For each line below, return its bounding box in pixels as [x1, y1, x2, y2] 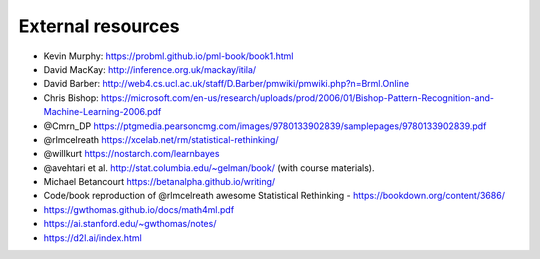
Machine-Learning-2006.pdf [43, 106, 162, 118]
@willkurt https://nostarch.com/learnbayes [43, 148, 220, 160]
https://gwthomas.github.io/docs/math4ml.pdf [43, 203, 235, 215]
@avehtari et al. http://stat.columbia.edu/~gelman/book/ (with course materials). [43, 161, 375, 174]
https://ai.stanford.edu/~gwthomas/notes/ [43, 218, 217, 230]
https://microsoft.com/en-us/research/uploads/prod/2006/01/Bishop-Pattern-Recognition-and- [100, 91, 495, 104]
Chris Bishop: [43, 91, 99, 104]
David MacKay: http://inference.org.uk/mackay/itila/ [43, 63, 257, 75]
